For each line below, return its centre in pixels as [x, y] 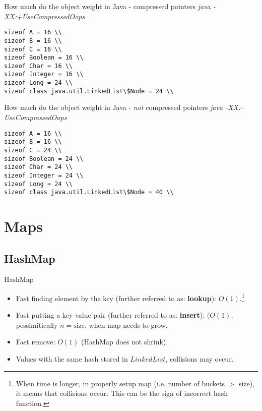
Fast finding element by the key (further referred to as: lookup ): [116, 298]
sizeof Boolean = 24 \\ [44, 159]
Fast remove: [36, 342]
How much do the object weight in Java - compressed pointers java [107, 6]
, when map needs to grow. [126, 325]
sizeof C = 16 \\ [33, 49]
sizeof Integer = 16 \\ [44, 74]
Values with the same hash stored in [72, 359]
